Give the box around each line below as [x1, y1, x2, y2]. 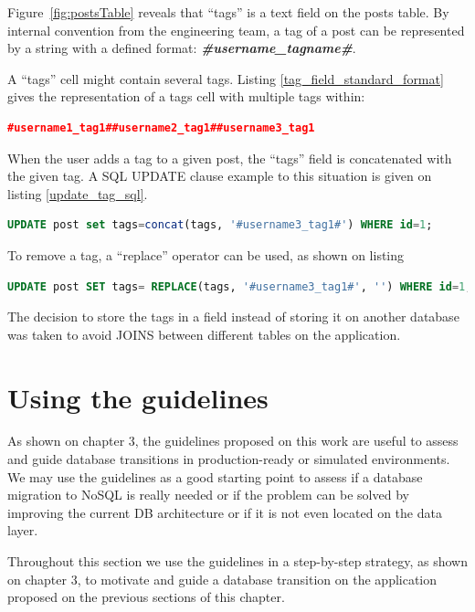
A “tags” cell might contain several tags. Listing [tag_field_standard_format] [7, 69, 444, 88]
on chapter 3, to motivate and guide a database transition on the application [7, 569, 438, 588]
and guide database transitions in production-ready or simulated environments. [7, 449, 450, 469]
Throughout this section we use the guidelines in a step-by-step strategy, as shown [7, 552, 468, 570]
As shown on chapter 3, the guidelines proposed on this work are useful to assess [7, 431, 459, 450]
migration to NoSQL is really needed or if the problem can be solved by [7, 485, 409, 504]
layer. [7, 521, 38, 540]
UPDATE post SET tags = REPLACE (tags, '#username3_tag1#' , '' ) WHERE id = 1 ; [7, 280, 472, 293]
